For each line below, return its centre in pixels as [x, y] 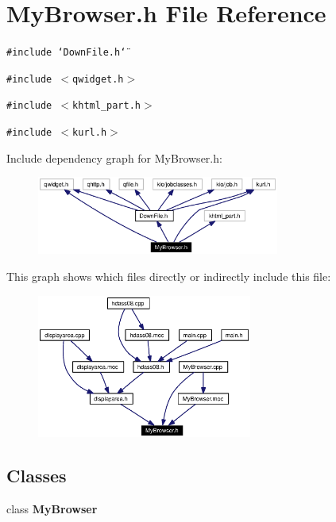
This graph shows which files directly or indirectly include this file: [169, 276]
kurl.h [90, 133]
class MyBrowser [52, 509]
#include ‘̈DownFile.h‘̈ [66, 53]
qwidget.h [98, 79]
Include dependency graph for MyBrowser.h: [114, 157]
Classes [37, 476]
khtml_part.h [106, 106]
